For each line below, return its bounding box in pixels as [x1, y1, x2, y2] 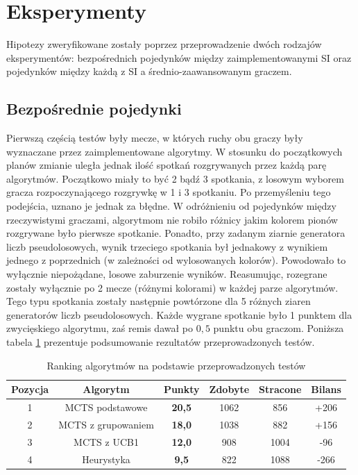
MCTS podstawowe [65, 400, 148, 415]
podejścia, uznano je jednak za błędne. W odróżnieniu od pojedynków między [6, 199, 336, 213]
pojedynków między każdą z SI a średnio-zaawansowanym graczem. [6, 64, 292, 78]
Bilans [311, 382, 341, 397]
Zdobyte [209, 382, 250, 397]
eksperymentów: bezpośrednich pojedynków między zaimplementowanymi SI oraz [6, 50, 352, 65]
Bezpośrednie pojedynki [6, 98, 182, 119]
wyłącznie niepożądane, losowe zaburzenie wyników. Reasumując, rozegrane [6, 267, 327, 281]
